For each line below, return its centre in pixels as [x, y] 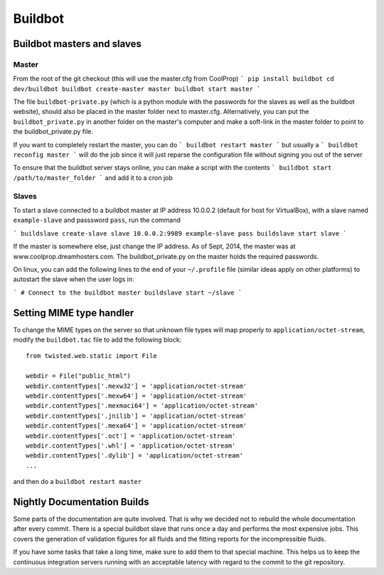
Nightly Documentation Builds [81, 502]
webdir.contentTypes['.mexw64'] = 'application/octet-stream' [137, 396]
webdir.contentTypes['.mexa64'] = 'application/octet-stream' [137, 426]
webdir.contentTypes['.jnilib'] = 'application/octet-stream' [137, 416]
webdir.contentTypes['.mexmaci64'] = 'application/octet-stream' [142, 406]
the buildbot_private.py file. [53, 132]
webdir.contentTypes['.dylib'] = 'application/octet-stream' [134, 456]
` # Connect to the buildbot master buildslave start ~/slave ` [128, 292]
